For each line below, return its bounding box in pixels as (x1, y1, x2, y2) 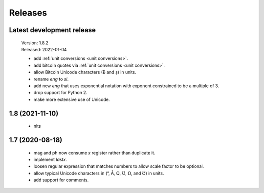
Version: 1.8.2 (21, 39, 49, 46)
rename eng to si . (33, 76, 69, 82)
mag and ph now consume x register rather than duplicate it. (33, 150, 155, 155)
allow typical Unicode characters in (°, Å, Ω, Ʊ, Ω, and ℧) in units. (33, 170, 164, 176)
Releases (9, 7, 47, 18)
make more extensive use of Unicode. (33, 96, 110, 102)
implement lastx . (33, 156, 67, 162)
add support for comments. (33, 177, 89, 183)
